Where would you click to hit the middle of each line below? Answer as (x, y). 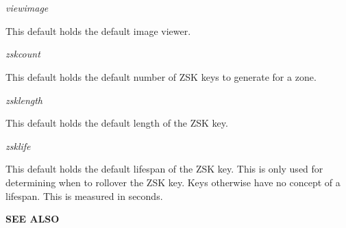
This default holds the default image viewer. (98, 30)
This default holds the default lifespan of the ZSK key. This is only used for (164, 169)
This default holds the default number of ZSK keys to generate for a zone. (161, 76)
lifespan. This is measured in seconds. (84, 195)
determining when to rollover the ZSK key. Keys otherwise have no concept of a (173, 182)
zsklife (18, 145)
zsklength (24, 100)
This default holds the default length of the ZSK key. (117, 123)
